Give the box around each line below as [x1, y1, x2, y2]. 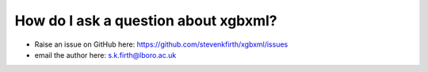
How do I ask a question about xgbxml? [14, 12, 277, 29]
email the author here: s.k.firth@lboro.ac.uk [34, 50, 177, 59]
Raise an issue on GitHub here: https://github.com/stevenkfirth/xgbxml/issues [34, 40, 289, 49]
